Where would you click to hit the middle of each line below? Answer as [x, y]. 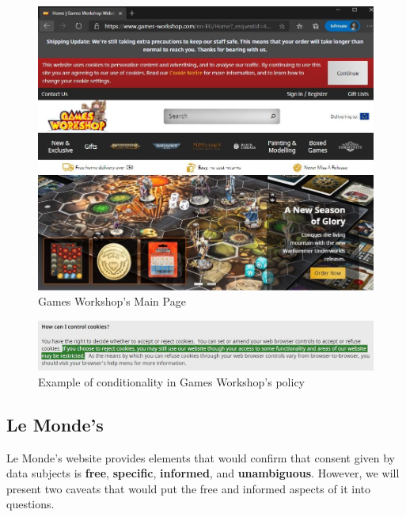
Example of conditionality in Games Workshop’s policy [171, 381]
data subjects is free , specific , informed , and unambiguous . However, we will [203, 473]
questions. [30, 504]
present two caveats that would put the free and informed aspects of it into [189, 488]
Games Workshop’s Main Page [112, 301]
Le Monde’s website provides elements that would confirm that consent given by [201, 457]
